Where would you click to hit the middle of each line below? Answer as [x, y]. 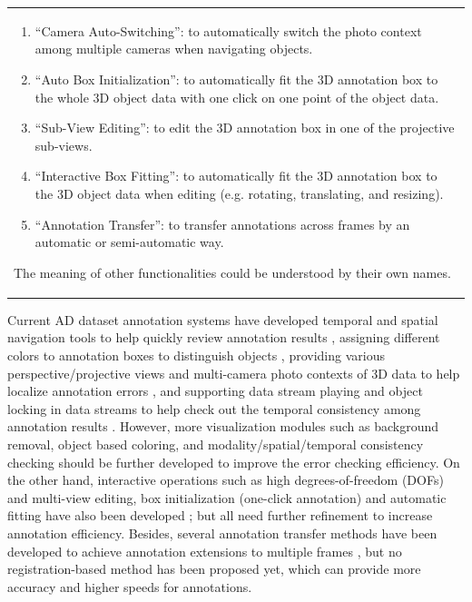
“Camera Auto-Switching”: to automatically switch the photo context [228, 30]
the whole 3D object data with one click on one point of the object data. [237, 97]
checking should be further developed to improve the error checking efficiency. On [234, 462]
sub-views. [64, 145]
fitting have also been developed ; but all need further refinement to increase [220, 515]
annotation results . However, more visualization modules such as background [223, 426]
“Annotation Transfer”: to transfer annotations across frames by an [222, 224]
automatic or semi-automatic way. [129, 242]
